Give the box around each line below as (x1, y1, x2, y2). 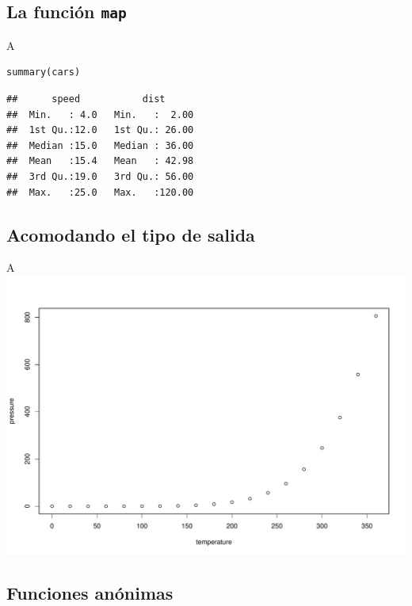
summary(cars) (6, 67, 81, 78)
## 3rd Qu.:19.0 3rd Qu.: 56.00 (6, 170, 194, 182)
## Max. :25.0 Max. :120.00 (6, 186, 194, 198)
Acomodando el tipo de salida (6, 222, 255, 246)
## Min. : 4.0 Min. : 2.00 (6, 109, 194, 120)
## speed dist (6, 93, 166, 105)
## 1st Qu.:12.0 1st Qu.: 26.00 (6, 124, 194, 136)
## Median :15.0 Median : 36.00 (6, 139, 194, 151)
